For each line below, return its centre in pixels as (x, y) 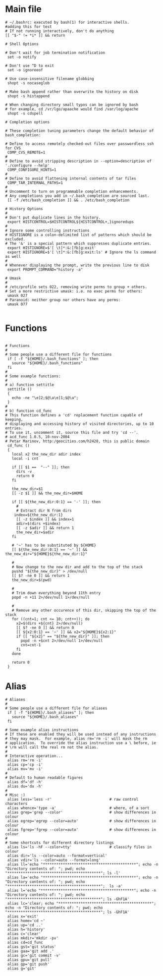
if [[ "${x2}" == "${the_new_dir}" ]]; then (63, 636)
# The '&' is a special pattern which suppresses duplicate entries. (79, 243)
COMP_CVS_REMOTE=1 (26, 152)
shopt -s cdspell (25, 113)
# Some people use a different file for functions (58, 354)
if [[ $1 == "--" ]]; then (41, 467)
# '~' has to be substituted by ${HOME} (54, 545)
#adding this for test (28, 27)
